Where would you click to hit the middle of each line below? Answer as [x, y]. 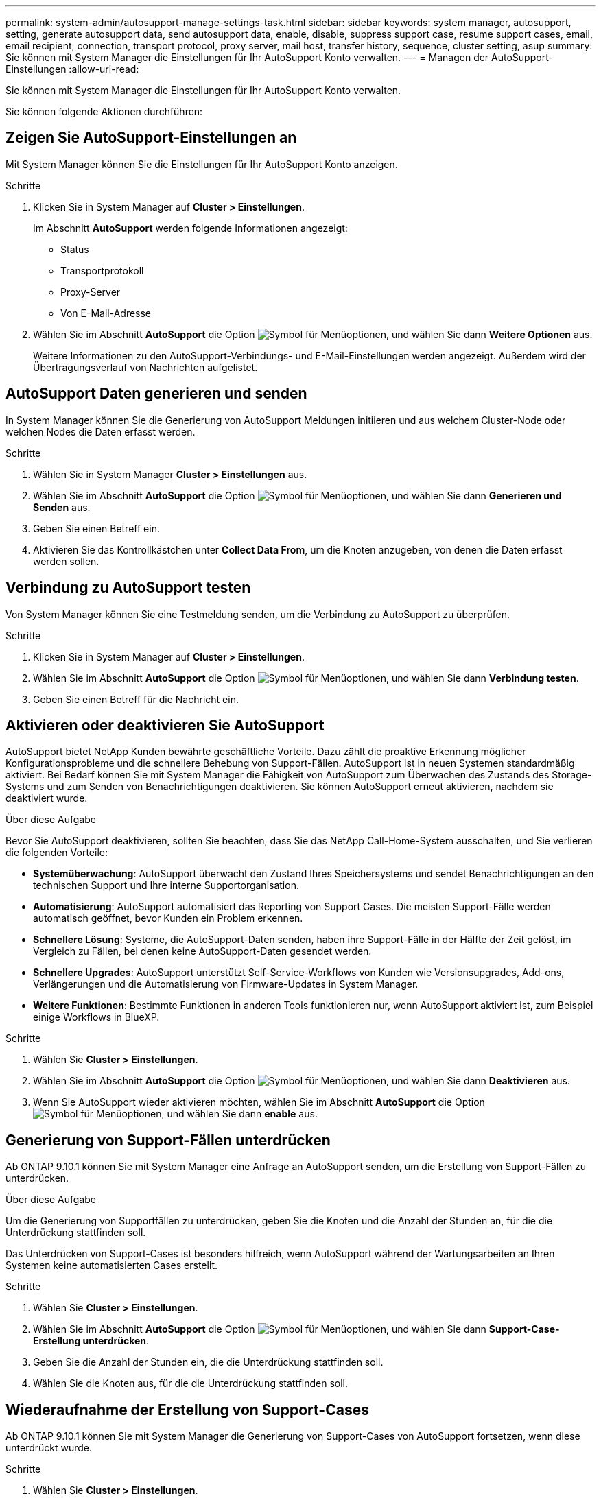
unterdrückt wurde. [49, 1448]
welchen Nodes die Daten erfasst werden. [101, 431]
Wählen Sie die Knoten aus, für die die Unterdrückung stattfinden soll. [191, 1383]
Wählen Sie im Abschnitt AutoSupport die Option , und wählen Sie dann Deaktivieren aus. [302, 1081]
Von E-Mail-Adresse [106, 313]
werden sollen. [66, 561]
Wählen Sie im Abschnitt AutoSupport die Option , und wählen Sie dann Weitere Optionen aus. [313, 334]
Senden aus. [62, 507]
